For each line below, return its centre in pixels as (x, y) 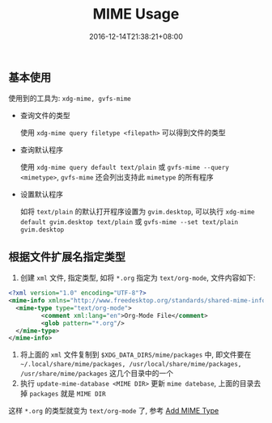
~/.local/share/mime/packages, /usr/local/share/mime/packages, (131, 365)
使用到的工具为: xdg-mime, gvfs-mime (70, 99)
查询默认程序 (41, 150)
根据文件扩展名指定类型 (67, 257)
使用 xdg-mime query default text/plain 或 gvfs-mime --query (124, 167)
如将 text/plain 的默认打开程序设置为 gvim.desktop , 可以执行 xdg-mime (137, 212)
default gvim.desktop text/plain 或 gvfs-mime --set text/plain (129, 222)
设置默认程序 (41, 194)
